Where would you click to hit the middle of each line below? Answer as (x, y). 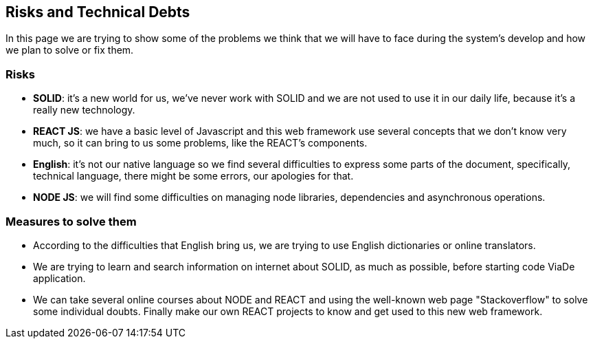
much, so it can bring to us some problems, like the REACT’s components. (200, 143)
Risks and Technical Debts (98, 12)
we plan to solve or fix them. (70, 50)
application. (59, 278)
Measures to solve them (71, 221)
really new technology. (84, 110)
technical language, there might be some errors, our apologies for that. (193, 176)
